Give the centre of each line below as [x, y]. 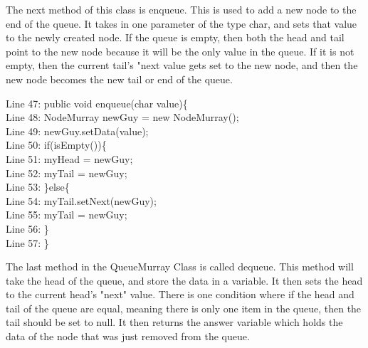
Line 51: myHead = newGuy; [69, 158]
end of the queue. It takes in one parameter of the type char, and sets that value [182, 23]
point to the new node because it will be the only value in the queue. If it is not [180, 51]
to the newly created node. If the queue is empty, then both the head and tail [175, 37]
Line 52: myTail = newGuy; [67, 173]
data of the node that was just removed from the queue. [128, 336]
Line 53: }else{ [38, 187]
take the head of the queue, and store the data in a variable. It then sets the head [184, 280]
